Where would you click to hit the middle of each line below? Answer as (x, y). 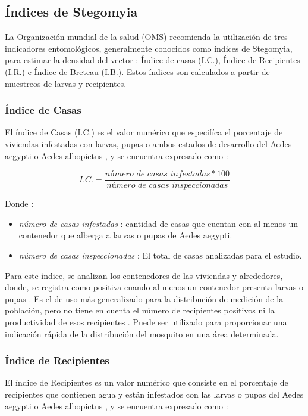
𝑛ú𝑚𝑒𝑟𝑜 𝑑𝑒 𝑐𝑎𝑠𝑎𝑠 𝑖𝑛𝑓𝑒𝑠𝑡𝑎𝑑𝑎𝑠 (158, 174)
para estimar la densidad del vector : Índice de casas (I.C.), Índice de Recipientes (153, 60)
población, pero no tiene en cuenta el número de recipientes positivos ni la (140, 310)
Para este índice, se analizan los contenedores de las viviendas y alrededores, (144, 275)
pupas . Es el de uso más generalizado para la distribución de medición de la (144, 298)
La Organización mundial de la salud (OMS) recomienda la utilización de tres (146, 37)
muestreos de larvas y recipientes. (66, 83)
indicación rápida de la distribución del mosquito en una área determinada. (142, 333)
